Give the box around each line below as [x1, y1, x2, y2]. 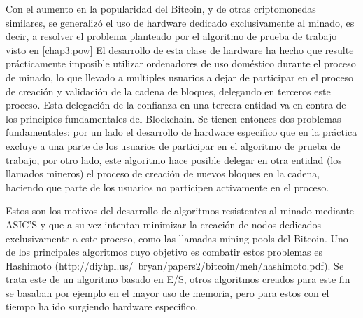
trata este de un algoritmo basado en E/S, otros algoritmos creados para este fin [6, 272, 350, 286]
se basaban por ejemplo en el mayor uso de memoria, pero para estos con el [6, 285, 329, 300]
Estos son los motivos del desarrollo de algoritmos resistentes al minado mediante [6, 203, 355, 218]
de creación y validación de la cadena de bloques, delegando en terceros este [6, 83, 331, 98]
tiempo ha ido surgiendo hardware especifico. [6, 299, 199, 314]
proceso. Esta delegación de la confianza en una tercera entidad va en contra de [6, 97, 346, 112]
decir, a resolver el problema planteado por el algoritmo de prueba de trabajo [6, 29, 337, 43]
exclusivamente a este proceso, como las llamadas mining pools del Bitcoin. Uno [6, 230, 348, 245]
